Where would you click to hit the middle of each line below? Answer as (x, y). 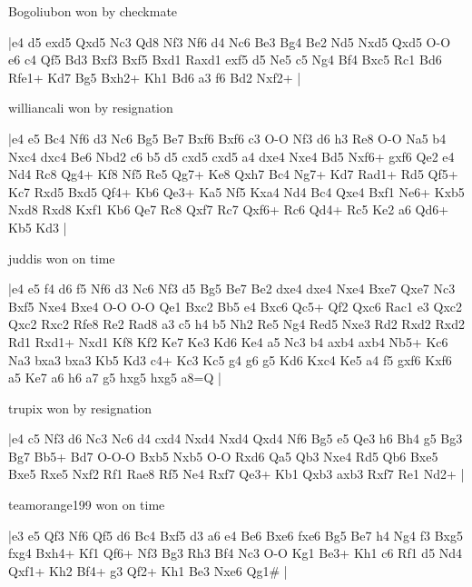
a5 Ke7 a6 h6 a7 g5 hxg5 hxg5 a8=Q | (115, 378)
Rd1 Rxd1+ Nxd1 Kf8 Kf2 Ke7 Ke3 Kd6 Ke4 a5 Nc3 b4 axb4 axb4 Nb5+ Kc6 (228, 341)
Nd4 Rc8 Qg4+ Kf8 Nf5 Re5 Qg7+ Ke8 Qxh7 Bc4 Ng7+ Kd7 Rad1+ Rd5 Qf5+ (233, 174)
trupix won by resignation (80, 408)
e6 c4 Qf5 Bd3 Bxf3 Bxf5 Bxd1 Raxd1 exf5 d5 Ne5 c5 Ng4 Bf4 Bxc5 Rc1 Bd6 (225, 60)
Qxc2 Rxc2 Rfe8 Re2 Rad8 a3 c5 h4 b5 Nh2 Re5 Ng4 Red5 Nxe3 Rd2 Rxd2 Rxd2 (236, 324)
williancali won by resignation (91, 108)
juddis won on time (62, 258)
